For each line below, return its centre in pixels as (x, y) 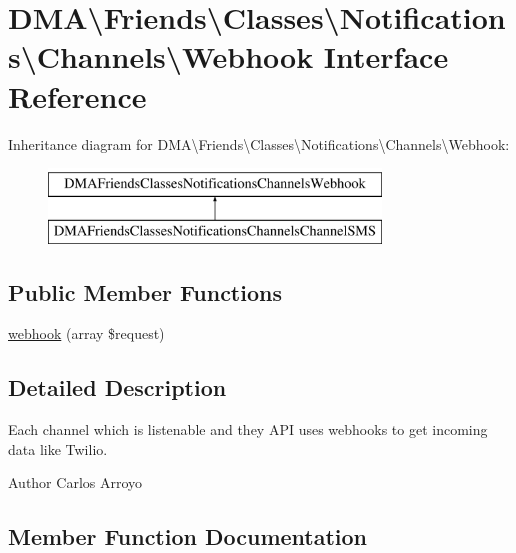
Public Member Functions (145, 291)
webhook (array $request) (86, 333)
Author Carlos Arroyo (75, 482)
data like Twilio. (58, 448)
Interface (386, 56)
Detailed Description (117, 387)
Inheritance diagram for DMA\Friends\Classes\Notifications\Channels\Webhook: (259, 143)
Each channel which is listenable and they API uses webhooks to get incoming (248, 429)
